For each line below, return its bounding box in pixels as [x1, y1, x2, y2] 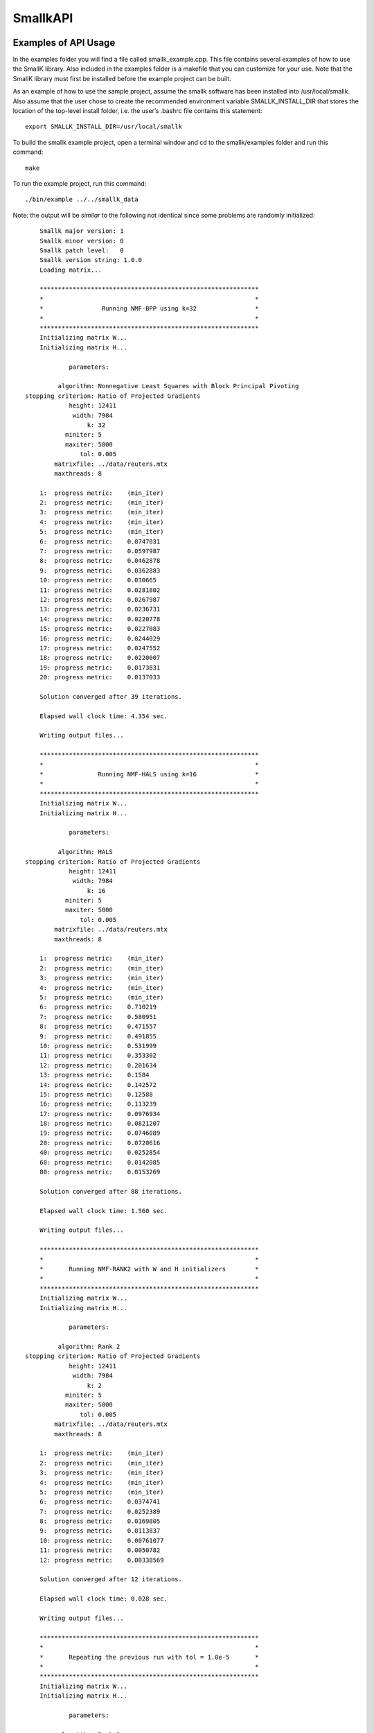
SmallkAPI [12, 10, 73, 26]
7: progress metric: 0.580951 [39, 1013, 157, 1020]
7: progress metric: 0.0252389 [39, 1508, 161, 1515]
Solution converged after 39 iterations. [39, 693, 183, 700]
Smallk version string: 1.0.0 [39, 256, 142, 264]
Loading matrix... [39, 265, 103, 274]
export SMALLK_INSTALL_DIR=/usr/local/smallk [25, 123, 183, 131]
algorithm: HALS [57, 848, 114, 856]
